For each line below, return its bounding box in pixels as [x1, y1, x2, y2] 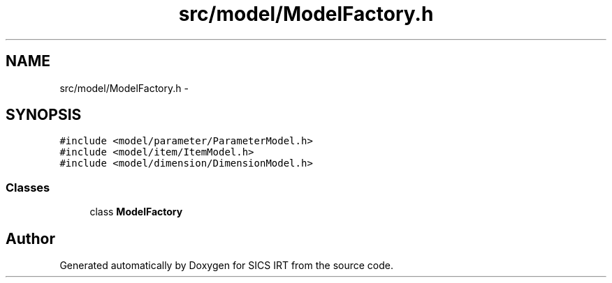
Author [6, 229, 55, 247]
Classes [6, 180, 50, 194]
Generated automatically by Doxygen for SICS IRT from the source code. [59, 259, 394, 272]
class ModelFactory [89, 206, 183, 218]
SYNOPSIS [6, 106, 82, 124]
